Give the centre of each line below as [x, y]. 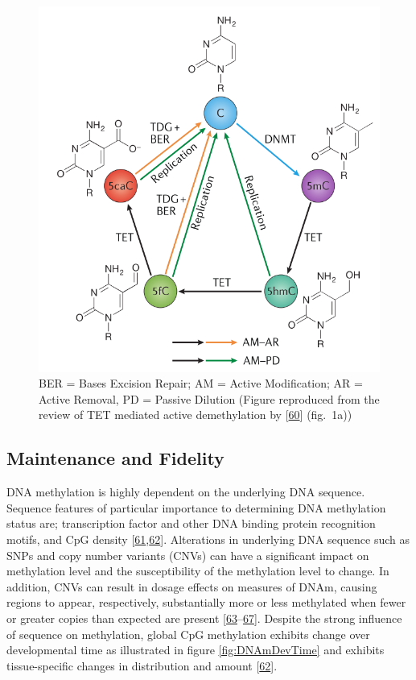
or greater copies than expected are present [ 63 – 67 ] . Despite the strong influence [204, 618]
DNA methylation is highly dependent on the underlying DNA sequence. [186, 492]
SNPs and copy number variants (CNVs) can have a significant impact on [188, 555]
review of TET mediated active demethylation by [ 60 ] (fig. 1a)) [196, 415]
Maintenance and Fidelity [115, 458]
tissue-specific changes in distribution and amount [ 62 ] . [142, 665]
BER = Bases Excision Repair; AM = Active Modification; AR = [201, 383]
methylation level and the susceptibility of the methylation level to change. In [198, 571]
